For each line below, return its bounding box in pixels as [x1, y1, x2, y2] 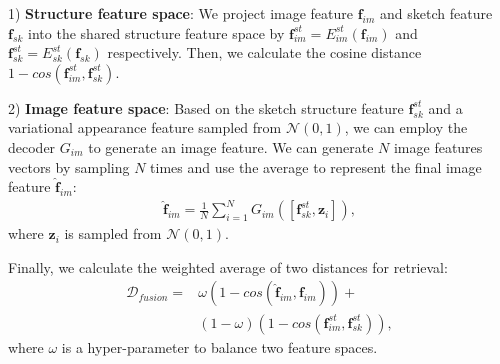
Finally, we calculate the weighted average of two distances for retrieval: [8, 256, 448, 277]
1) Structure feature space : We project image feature [8, 3, 354, 23]
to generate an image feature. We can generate [88, 136, 374, 157]
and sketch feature [380, 3, 493, 23]
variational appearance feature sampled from [8, 117, 282, 138]
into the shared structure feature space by [28, 22, 285, 43]
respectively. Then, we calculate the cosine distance [107, 42, 422, 63]
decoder [8, 136, 56, 157]
